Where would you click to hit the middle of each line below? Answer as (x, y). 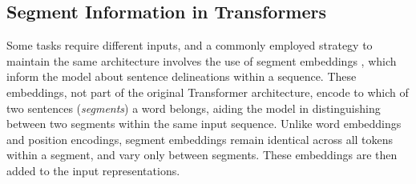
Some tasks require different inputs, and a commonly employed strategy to (190, 45)
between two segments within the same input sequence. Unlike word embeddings (204, 124)
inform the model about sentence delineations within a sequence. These (182, 76)
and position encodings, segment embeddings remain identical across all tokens (200, 139)
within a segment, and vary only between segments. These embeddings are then (202, 155)
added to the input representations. (93, 170)
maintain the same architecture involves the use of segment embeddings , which (202, 60)
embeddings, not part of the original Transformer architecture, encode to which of (208, 92)
